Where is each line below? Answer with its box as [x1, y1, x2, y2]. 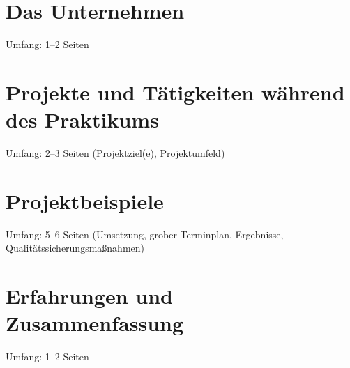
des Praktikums [6, 105, 159, 134]
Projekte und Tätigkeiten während [6, 77, 345, 106]
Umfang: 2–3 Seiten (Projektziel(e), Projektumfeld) [6, 146, 225, 160]
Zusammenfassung [6, 309, 184, 337]
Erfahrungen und [6, 282, 174, 310]
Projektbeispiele [6, 186, 164, 215]
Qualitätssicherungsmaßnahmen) [6, 240, 145, 255]
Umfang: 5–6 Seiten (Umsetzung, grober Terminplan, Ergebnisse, [6, 227, 284, 241]
